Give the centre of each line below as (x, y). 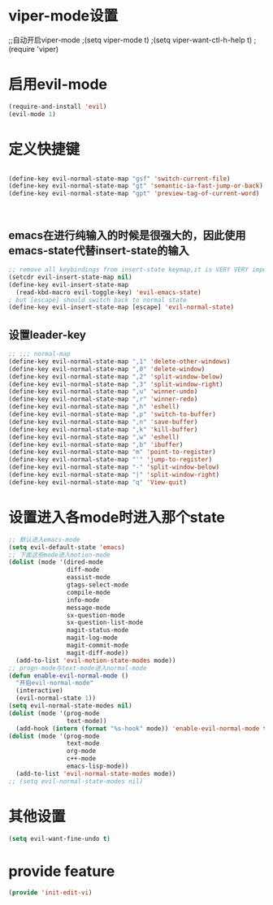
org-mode (81, 751)
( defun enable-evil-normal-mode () (69, 676)
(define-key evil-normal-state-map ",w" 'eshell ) (94, 437)
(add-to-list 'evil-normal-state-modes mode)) (96, 773)
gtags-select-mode (97, 585)
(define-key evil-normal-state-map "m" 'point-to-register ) (113, 452)
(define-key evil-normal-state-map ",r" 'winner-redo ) (103, 399)
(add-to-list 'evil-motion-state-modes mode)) (96, 660)
